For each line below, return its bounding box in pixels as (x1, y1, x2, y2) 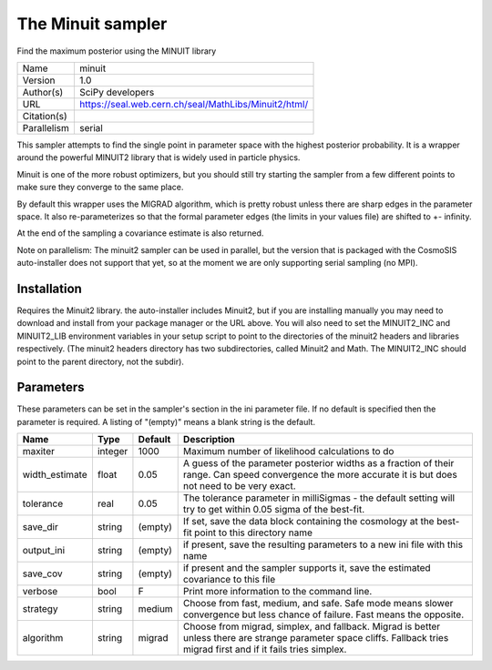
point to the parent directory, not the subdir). (16, 356, 184, 367)
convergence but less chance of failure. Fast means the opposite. (182, 608, 465, 621)
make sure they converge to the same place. (16, 182, 184, 193)
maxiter (22, 445, 55, 458)
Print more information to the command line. (182, 585, 373, 598)
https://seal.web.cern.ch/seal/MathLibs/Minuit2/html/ (78, 97, 309, 110)
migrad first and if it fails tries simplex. (182, 643, 347, 655)
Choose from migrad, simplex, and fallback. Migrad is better (182, 620, 441, 633)
